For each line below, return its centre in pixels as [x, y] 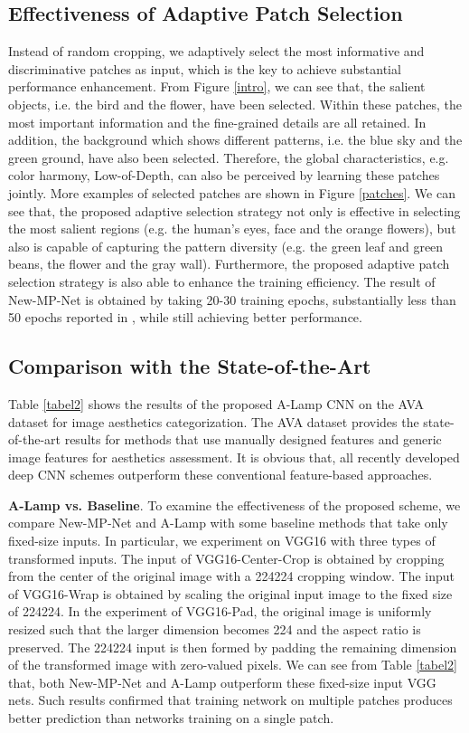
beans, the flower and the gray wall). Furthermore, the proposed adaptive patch [229, 264]
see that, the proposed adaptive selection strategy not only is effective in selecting [234, 210]
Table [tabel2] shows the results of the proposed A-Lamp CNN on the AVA [216, 403]
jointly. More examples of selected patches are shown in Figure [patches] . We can [232, 192]
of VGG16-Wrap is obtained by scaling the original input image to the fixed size [230, 593]
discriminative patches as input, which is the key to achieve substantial [205, 68]
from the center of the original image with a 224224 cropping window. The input [232, 576]
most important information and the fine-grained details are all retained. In [217, 122]
